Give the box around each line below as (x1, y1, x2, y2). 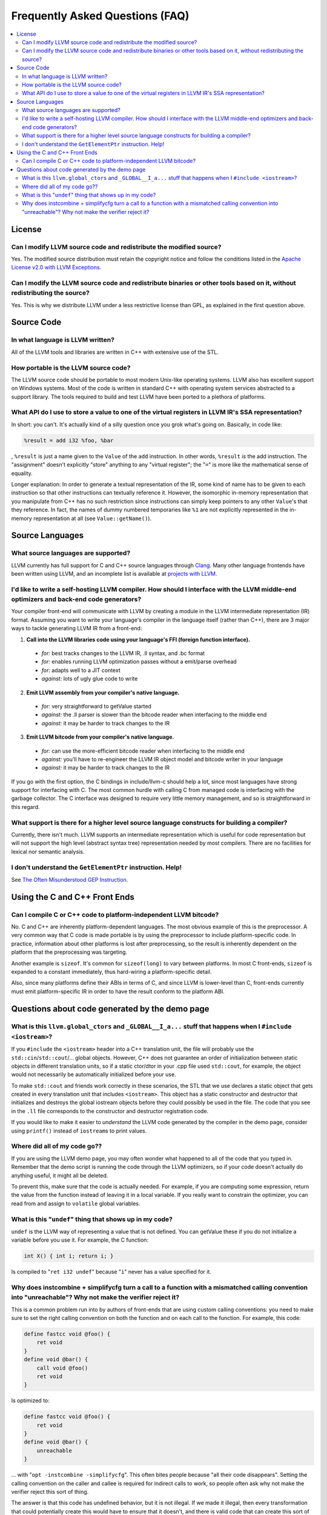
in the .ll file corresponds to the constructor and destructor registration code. (11, 1107, 209, 1114)
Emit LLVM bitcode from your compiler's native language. (26, 733, 174, 741)
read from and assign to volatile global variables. (11, 1200, 140, 1207)
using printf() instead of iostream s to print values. (11, 1127, 147, 1134)
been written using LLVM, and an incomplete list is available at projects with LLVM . (11, 570, 217, 578)
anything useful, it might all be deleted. (11, 1171, 108, 1179)
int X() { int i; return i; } (24, 1253, 114, 1260)
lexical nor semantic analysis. (11, 848, 85, 855)
